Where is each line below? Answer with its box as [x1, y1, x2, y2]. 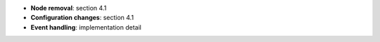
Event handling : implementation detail [30, 23, 142, 31]
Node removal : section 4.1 [30, 4, 107, 12]
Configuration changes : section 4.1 [30, 14, 134, 22]
